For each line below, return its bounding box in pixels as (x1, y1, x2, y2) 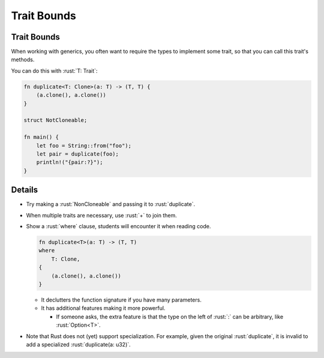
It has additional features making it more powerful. (41, 305, 166, 312)
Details (11, 185, 38, 195)
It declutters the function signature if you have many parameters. (41, 296, 202, 303)
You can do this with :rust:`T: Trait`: (11, 67, 98, 74)
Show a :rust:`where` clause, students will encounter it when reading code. (26, 223, 211, 230)
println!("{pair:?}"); (36, 159, 103, 166)
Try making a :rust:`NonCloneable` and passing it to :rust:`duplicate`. (26, 201, 195, 208)
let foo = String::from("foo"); (36, 142, 132, 149)
